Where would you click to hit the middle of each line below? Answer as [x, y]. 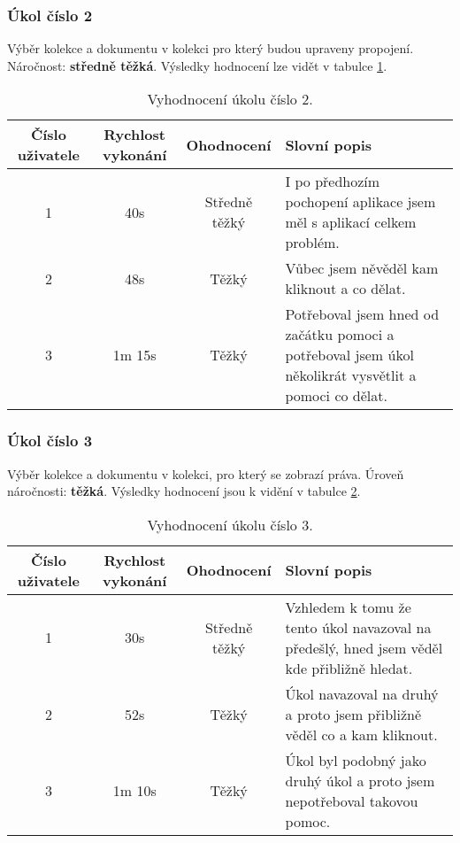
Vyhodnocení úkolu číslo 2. [230, 99]
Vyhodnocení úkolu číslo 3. [230, 524]
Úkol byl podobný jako [356, 760]
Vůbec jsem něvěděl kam [362, 268]
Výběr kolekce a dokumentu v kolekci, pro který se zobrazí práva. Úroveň [206, 473]
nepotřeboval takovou [352, 800]
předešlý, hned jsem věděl [364, 647]
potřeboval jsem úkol [349, 355]
